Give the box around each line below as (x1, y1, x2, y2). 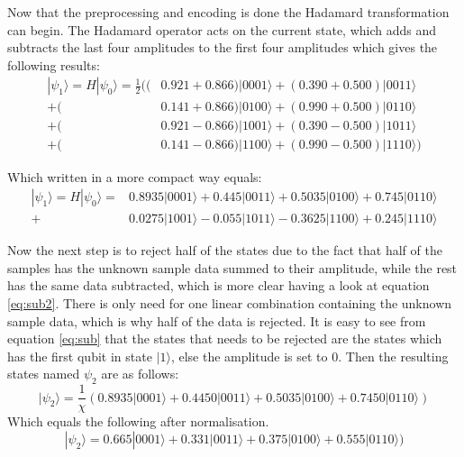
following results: (7, 55, 100, 74)
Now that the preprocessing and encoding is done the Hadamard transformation (7, 3, 450, 21)
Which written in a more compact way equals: (7, 167, 262, 186)
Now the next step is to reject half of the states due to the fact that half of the (7, 241, 442, 260)
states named (7, 364, 80, 383)
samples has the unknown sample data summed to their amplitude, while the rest (7, 258, 458, 277)
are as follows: (101, 364, 179, 383)
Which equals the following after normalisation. (7, 412, 269, 431)
